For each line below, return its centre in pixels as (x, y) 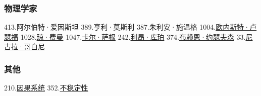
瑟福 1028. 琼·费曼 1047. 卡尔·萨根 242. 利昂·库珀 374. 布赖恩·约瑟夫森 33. (125, 36)
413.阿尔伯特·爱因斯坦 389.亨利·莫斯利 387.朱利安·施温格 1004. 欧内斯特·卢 (130, 27)
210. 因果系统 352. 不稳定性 (46, 88)
